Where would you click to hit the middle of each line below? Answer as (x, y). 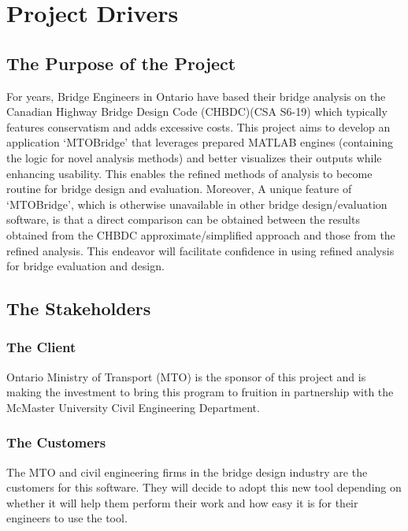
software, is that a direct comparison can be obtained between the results (183, 219)
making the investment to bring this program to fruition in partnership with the (200, 392)
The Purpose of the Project (121, 63)
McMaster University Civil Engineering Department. (133, 407)
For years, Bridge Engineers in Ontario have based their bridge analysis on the (196, 96)
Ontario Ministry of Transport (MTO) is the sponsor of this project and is (186, 376)
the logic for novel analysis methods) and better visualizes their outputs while (194, 157)
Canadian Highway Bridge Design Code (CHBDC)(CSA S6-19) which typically (197, 111)
